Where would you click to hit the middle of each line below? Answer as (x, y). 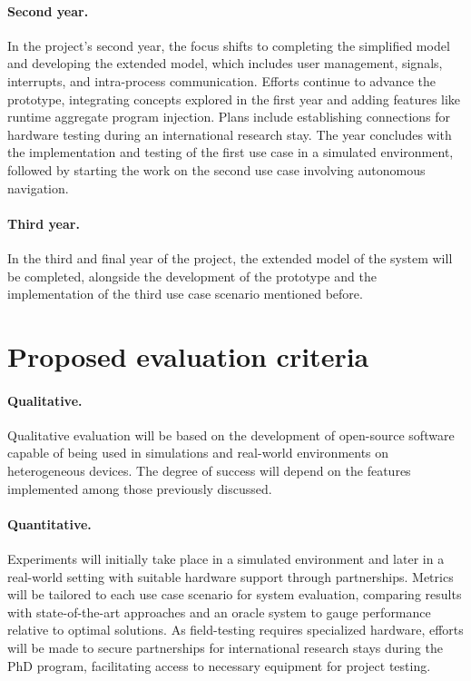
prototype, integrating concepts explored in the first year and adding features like (234, 99)
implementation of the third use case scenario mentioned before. (185, 294)
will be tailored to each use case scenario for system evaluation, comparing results (235, 594)
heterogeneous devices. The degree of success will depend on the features (209, 471)
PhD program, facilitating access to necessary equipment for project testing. (219, 665)
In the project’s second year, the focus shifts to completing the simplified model (229, 45)
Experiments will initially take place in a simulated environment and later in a (226, 559)
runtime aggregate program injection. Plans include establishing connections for (229, 117)
